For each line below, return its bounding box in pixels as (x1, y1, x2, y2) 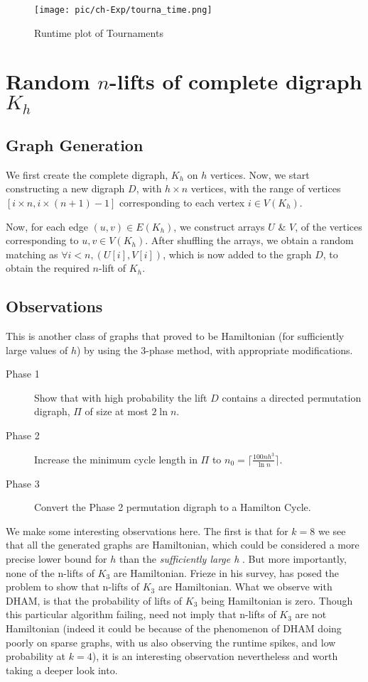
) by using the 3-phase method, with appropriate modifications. (76, 342, 353, 357)
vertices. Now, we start (210, 167, 310, 182)
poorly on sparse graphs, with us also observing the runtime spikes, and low (6, 634, 336, 649)
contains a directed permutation (222, 390, 362, 405)
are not (295, 607, 327, 622)
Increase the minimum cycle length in (34, 451, 197, 466)
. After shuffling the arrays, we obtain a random (145, 233, 354, 248)
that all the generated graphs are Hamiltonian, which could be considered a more (6, 537, 359, 552)
